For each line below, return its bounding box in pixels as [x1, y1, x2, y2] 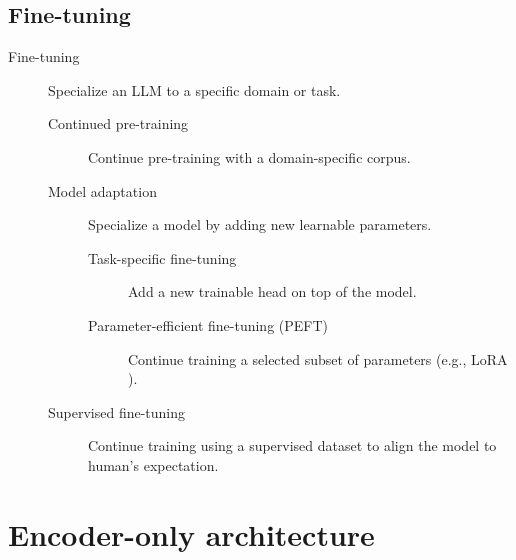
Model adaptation [48, 180, 157, 201]
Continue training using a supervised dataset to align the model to [88, 435, 497, 456]
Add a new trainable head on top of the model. [128, 281, 417, 302]
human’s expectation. [88, 454, 219, 475]
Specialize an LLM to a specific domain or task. [48, 79, 341, 100]
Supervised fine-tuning [48, 401, 186, 422]
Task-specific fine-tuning [88, 247, 237, 268]
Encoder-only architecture [8, 513, 375, 554]
